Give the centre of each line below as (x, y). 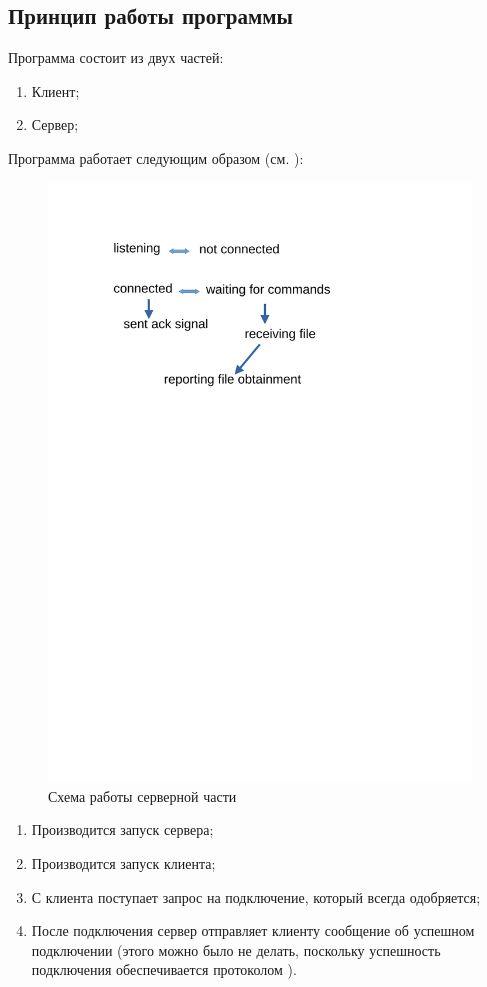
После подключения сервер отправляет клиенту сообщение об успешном (253, 930)
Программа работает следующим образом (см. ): (156, 157)
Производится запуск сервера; (122, 829)
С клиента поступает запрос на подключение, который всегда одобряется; (256, 896)
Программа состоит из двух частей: (116, 57)
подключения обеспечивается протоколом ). (164, 969)
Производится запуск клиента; (123, 863)
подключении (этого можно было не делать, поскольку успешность (236, 949)
